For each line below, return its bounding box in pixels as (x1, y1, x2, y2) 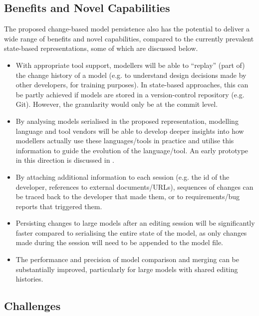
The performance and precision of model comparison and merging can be (15, 254, 239, 265)
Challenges (4, 298, 61, 314)
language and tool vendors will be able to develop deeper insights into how (15, 125, 244, 136)
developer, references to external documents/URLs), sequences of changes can (15, 181, 254, 192)
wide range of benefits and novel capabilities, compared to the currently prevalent (4, 33, 254, 43)
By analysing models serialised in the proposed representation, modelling (15, 115, 239, 126)
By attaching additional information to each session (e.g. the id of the (15, 171, 230, 182)
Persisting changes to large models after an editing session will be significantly (15, 218, 255, 228)
